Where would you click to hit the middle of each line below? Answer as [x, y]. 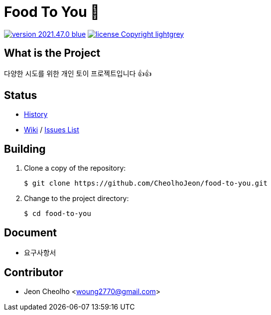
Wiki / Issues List [52, 130]
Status [21, 96]
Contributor [34, 272]
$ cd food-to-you [58, 214]
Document [30, 232]
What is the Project [52, 53]
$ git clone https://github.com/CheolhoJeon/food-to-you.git [146, 183]
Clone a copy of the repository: [75, 168]
